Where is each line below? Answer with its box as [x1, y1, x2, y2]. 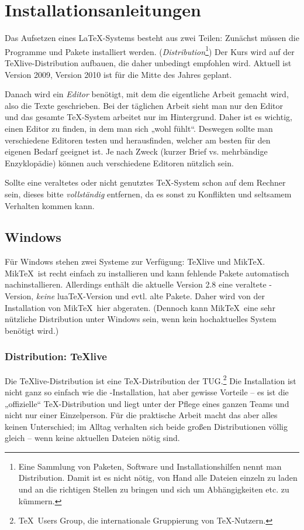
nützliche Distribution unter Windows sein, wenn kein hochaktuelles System [5, 313, 277, 325]
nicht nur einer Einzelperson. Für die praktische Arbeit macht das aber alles [5, 409, 278, 421]
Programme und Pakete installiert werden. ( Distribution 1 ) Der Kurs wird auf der [5, 43, 295, 57]
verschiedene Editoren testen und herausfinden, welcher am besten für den [5, 134, 271, 146]
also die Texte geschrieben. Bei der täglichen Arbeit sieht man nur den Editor [5, 99, 284, 111]
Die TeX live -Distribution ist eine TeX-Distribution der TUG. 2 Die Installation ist [5, 372, 296, 387]
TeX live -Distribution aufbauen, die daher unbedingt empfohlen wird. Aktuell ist [5, 56, 292, 69]
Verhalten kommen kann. [5, 199, 95, 211]
